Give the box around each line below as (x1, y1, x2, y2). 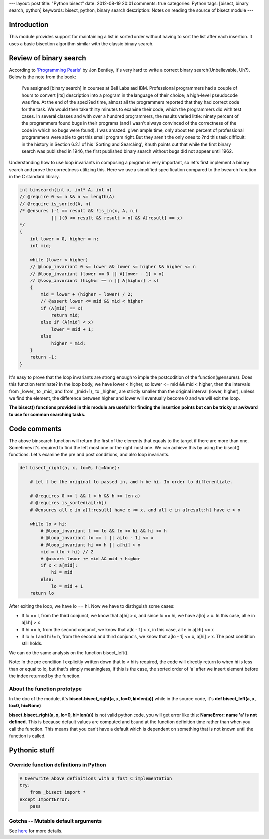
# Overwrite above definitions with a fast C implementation (19, 775, 172, 781)
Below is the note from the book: (9, 74, 76, 80)
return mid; (51, 312, 81, 318)
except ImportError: (19, 796, 70, 802)
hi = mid (51, 569, 73, 575)
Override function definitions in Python (9, 761, 106, 768)
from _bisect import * (30, 789, 86, 795)
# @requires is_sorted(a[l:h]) (30, 500, 107, 506)
